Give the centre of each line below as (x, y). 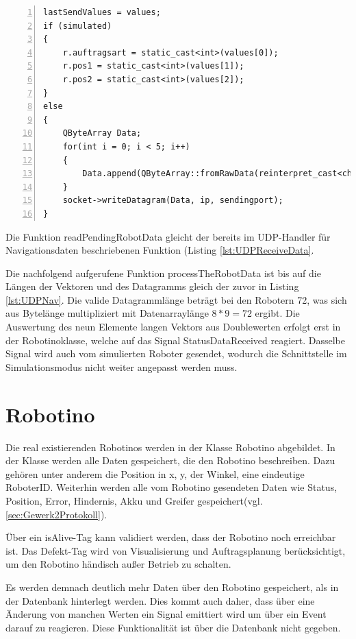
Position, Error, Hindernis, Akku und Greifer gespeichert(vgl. (134, 500)
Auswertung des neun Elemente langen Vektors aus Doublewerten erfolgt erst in (173, 327)
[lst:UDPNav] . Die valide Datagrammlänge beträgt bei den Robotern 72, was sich (176, 299)
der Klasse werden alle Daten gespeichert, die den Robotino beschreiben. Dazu (170, 460)
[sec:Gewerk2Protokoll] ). (56, 514)
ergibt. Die (277, 313)
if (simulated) (78, 26)
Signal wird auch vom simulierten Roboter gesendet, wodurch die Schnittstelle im (176, 353)
